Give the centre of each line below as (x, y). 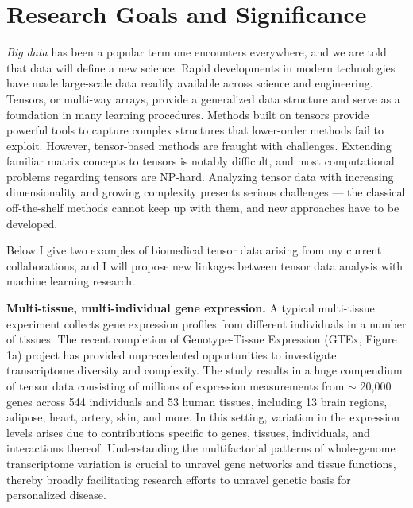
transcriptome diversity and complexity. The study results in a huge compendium (205, 370)
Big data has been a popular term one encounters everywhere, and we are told (197, 52)
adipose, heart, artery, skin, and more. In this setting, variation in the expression (203, 417)
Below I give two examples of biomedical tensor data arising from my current (194, 250)
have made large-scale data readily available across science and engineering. (190, 83)
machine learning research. (71, 281)
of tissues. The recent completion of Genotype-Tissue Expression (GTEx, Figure (202, 339)
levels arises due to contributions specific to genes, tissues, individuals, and (188, 432)
